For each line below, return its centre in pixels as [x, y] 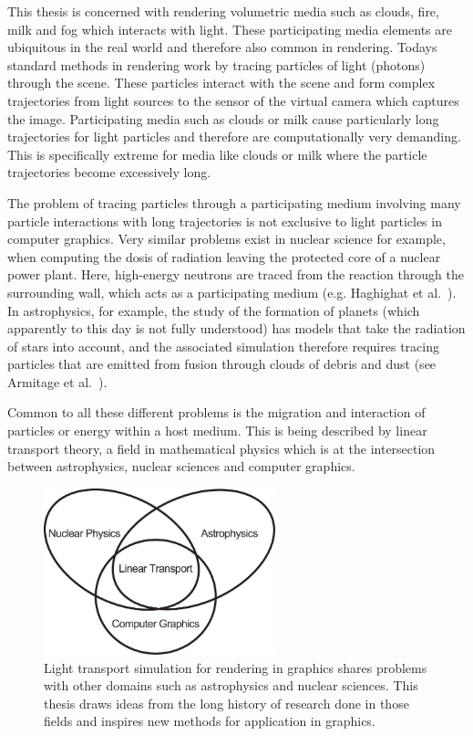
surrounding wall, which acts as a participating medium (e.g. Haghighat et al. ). [232, 292]
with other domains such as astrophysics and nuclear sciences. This [231, 685]
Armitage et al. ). [57, 381]
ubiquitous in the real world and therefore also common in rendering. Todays [222, 47]
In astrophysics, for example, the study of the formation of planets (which [214, 310]
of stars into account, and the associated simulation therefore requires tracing [223, 346]
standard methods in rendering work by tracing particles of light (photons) [216, 64]
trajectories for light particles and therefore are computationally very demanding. [234, 137]
